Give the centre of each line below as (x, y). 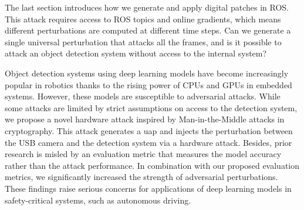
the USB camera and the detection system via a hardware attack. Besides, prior (148, 142)
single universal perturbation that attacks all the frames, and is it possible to (143, 41)
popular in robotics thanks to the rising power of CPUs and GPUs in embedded (148, 84)
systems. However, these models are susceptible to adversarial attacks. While (143, 96)
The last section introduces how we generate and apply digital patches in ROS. (147, 7)
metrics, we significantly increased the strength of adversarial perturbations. (141, 177)
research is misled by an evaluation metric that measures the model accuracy (143, 154)
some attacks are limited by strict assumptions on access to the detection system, (151, 107)
